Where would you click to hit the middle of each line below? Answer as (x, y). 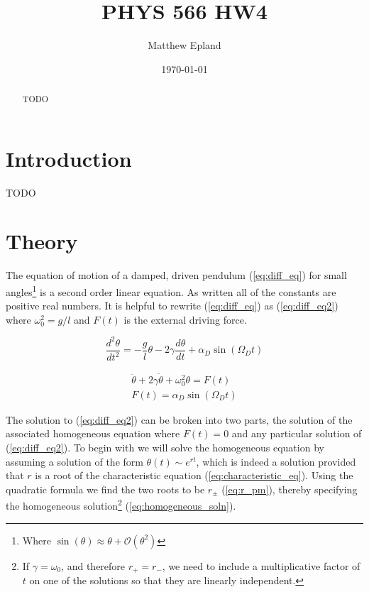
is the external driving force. (185, 319)
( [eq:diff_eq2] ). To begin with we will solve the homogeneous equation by (165, 447)
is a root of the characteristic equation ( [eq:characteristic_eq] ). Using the (194, 475)
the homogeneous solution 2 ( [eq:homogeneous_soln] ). (121, 505)
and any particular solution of (297, 433)
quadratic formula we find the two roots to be (105, 489)
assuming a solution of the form (75, 461)
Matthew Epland (184, 45)
